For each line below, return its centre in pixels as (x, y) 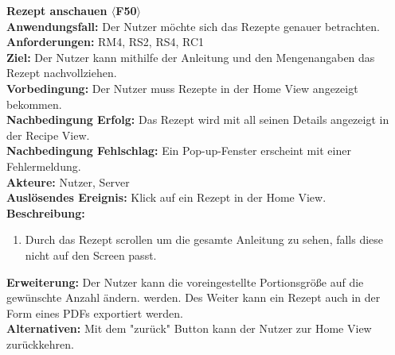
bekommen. (34, 104)
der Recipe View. (48, 135)
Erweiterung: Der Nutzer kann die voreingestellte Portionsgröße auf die (185, 282)
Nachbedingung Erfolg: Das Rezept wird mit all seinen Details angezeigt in (198, 120)
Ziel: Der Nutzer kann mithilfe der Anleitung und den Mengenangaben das (191, 57)
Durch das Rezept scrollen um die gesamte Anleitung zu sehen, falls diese (204, 239)
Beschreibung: (46, 212)
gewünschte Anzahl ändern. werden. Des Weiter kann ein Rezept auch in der (194, 297)
